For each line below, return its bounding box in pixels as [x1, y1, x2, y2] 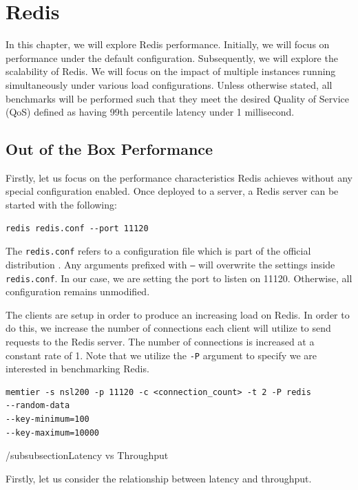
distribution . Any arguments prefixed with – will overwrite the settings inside [6, 257, 335, 271]
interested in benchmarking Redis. [6, 361, 149, 376]
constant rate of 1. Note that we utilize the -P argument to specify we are [6, 348, 317, 362]
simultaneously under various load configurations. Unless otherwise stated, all [6, 77, 333, 92]
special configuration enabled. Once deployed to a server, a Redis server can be [6, 184, 339, 198]
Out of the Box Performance [6, 138, 213, 160]
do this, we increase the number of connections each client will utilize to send [6, 321, 331, 335]
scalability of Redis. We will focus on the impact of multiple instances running [6, 64, 336, 78]
